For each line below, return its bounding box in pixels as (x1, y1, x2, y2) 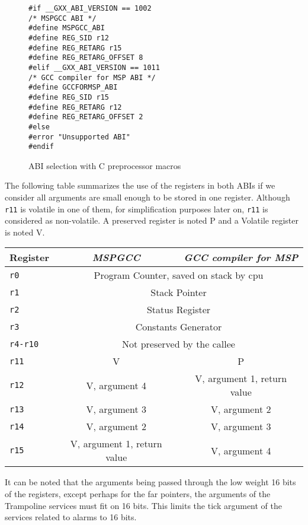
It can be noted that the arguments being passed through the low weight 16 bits (5, 476, 296, 488)
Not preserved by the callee (122, 337, 235, 351)
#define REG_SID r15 (28, 93, 110, 101)
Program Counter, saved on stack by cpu (94, 268, 264, 282)
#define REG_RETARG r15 (28, 43, 122, 52)
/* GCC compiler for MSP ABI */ (28, 73, 156, 82)
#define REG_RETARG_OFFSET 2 (28, 113, 143, 122)
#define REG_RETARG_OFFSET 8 (28, 53, 143, 62)
